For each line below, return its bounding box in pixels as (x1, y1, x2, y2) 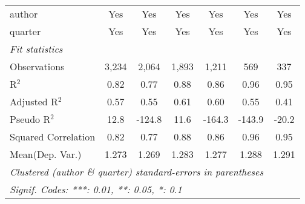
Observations (10, 59, 65, 73)
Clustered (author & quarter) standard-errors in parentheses (10, 165, 263, 179)
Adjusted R (10, 94, 58, 108)
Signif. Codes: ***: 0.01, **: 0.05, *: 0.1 (10, 182, 182, 196)
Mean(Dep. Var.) (10, 147, 82, 161)
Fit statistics (10, 42, 63, 56)
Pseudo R (10, 112, 51, 126)
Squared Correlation (10, 130, 96, 143)
